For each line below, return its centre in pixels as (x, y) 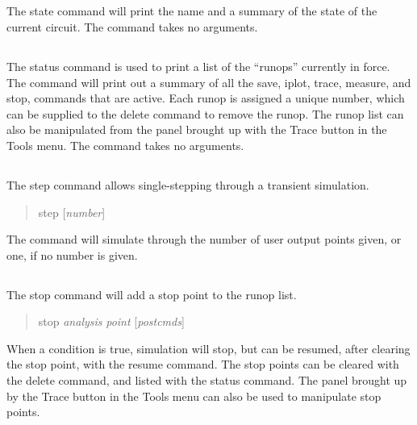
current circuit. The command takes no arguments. (132, 26)
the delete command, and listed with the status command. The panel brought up (207, 380)
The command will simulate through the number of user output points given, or (204, 239)
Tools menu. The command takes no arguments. (125, 145)
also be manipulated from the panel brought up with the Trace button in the (197, 129)
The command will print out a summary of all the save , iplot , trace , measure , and (209, 82)
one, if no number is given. (72, 254)
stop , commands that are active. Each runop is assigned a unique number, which (206, 98)
